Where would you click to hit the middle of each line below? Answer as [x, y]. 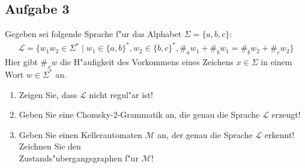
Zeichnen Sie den [50, 146]
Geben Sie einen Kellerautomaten [80, 134]
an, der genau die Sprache [205, 134]
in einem [276, 62]
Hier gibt [21, 62]
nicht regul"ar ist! [121, 94]
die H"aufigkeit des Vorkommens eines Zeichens [147, 62]
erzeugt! [286, 114]
